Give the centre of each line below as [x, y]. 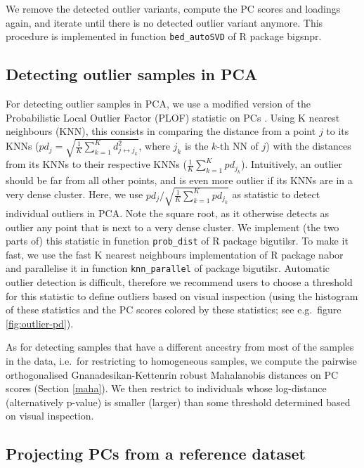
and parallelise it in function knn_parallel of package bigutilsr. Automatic [168, 268]
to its [338, 131]
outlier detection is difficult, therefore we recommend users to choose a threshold [179, 282]
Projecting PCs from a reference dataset [156, 454]
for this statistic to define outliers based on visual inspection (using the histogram [182, 295]
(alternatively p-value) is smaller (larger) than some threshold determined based [178, 402]
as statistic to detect [276, 194]
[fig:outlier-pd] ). [40, 323]
